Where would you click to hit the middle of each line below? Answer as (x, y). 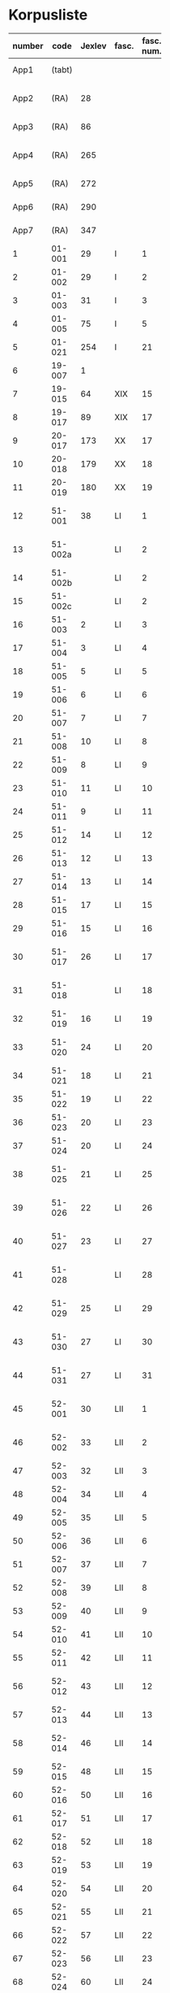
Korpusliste (48, 15)
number (28, 46)
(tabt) (62, 69)
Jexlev (93, 46)
